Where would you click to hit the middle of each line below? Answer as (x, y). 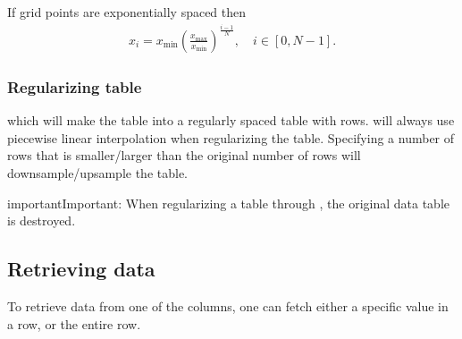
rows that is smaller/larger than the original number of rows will (184, 155)
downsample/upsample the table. (97, 172)
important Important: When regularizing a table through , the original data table (229, 203)
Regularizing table (75, 86)
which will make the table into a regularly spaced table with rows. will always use (231, 120)
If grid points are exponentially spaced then (127, 12)
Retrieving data (81, 269)
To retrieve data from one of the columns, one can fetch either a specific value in (228, 305)
